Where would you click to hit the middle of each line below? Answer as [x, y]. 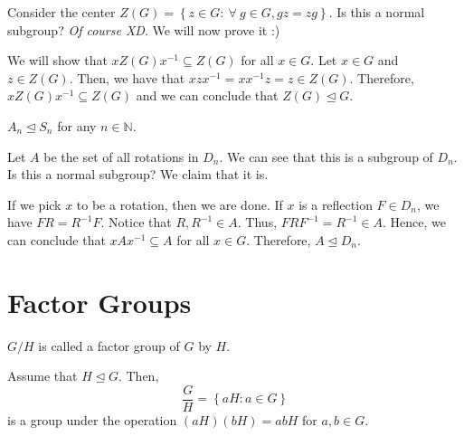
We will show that [57, 60]
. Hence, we [414, 222]
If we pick [34, 204]
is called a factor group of [109, 345]
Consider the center [62, 12]
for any [77, 125]
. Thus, [257, 222]
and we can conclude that [207, 95]
